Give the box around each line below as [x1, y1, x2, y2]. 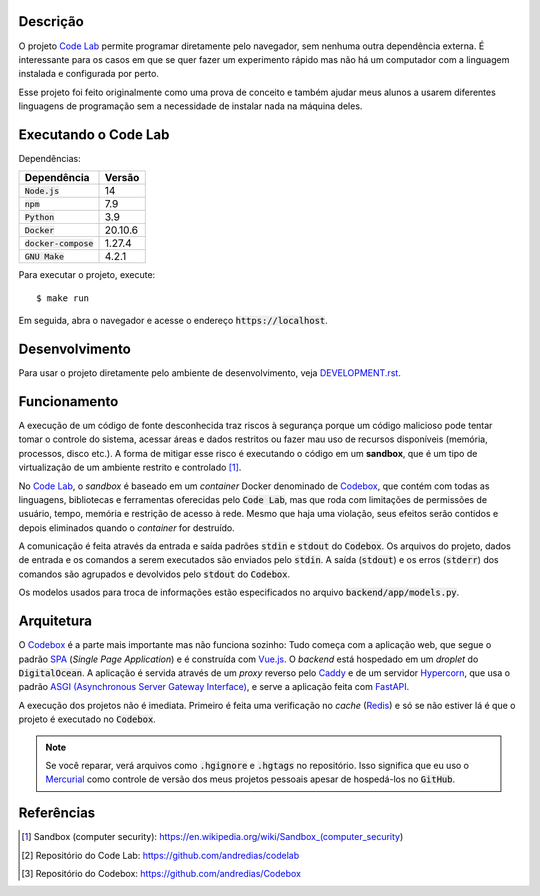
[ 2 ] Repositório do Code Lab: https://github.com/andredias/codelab [21, 849, 300, 861]
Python [24, 211, 55, 222]
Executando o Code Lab [18, 126, 170, 143]
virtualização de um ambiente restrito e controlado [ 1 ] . [18, 461, 242, 474]
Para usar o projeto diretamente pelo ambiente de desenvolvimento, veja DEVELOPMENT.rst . [18, 367, 402, 379]
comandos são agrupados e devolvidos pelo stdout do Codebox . [18, 568, 291, 580]
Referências [18, 805, 96, 822]
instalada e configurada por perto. [18, 68, 160, 80]
